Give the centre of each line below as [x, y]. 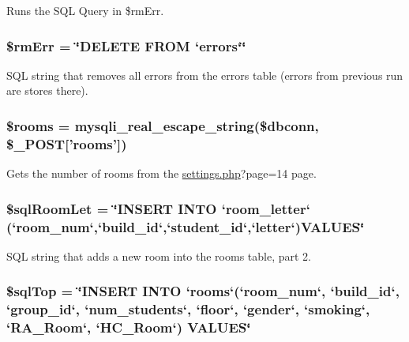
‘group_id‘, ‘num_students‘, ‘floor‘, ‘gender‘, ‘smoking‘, [188, 309]
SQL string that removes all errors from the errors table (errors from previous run [205, 75]
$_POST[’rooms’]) [67, 143]
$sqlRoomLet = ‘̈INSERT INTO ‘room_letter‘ [158, 208]
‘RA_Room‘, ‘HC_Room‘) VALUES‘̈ [129, 327]
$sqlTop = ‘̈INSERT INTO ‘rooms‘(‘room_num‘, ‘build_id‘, [203, 291]
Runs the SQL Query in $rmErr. [85, 10]
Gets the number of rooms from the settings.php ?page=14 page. [161, 173]
